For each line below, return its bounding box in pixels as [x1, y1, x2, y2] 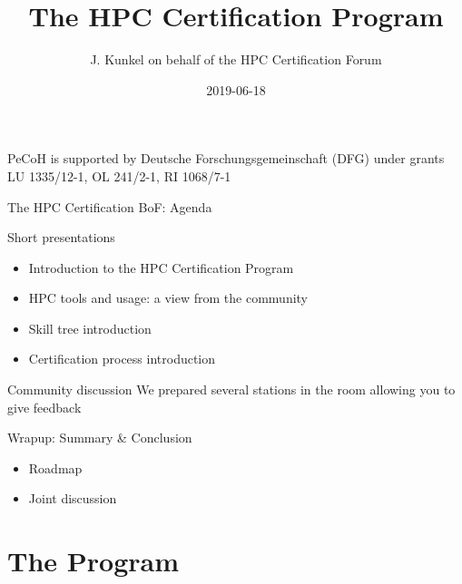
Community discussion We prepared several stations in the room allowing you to [7, 380, 456, 399]
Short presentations [7, 228, 115, 247]
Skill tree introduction [28, 318, 152, 337]
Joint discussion [28, 489, 117, 508]
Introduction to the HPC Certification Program [28, 258, 294, 277]
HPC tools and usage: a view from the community [28, 288, 308, 307]
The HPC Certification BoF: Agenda [7, 197, 212, 216]
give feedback [7, 397, 82, 416]
